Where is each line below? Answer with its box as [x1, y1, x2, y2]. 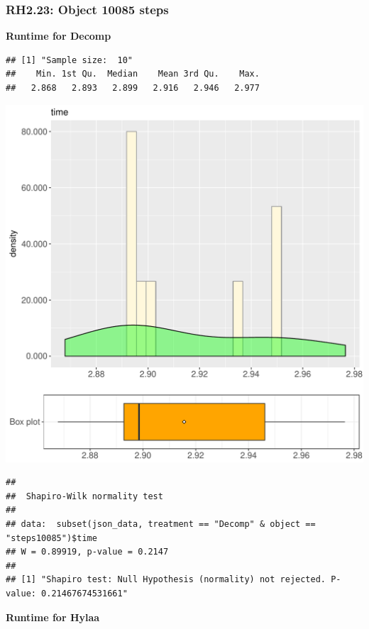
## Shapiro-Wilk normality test [6, 491, 163, 501]
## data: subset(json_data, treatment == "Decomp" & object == [6, 518, 316, 529]
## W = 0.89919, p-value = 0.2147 [6, 547, 169, 557]
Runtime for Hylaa [6, 609, 100, 624]
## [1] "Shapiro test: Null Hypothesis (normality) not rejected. [6, 574, 326, 585]
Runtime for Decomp [6, 28, 111, 43]
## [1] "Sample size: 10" [6, 55, 133, 65]
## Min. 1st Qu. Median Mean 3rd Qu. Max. [6, 69, 260, 79]
